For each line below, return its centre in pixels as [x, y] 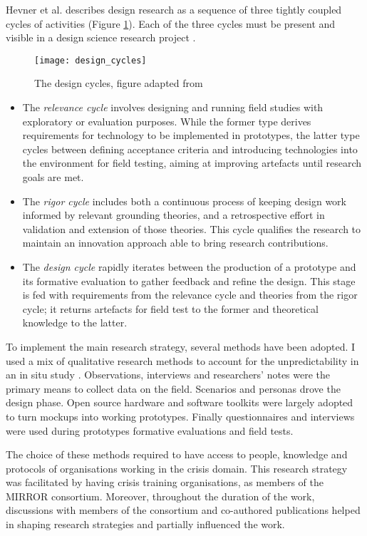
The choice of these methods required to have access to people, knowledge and [177, 454]
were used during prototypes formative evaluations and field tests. [150, 430]
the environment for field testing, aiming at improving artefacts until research [192, 163]
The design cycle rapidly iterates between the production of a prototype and [189, 266]
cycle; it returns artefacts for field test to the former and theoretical [170, 308]
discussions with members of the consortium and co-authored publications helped [183, 510]
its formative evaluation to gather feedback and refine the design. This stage [189, 280]
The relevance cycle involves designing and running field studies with [173, 107]
